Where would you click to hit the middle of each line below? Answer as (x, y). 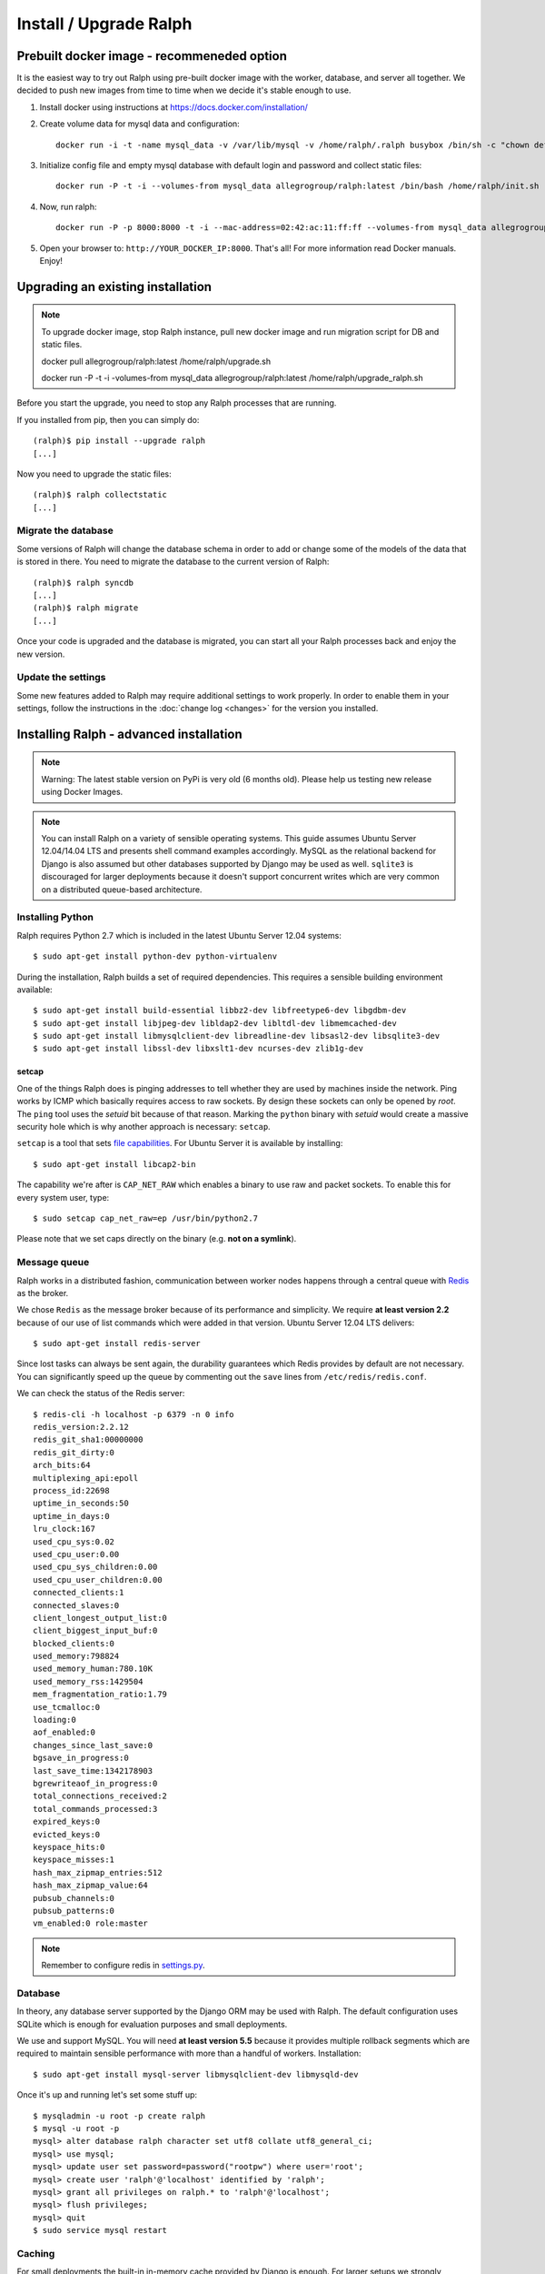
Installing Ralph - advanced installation (129, 734)
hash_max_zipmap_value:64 (91, 1886)
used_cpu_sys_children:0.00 (95, 1567)
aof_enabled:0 (64, 1732)
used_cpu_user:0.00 (76, 1554)
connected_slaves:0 (76, 1605)
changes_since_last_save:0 (93, 1745)
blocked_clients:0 (74, 1643)
